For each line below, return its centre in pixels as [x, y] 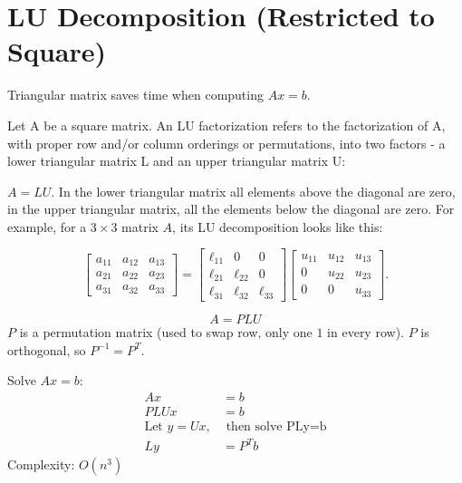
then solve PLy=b [276, 426]
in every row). [366, 331]
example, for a [47, 226]
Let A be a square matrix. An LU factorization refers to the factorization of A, [226, 125]
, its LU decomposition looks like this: [278, 226]
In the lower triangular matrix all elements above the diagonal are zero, [257, 191]
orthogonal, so [47, 349]
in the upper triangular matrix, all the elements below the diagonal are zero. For [231, 209]
